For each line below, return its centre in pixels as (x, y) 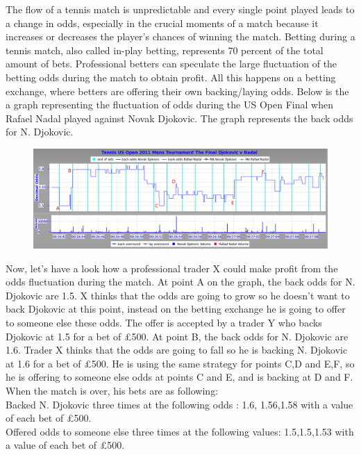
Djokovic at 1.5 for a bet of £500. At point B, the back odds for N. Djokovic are (177, 336)
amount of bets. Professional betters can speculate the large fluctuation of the (171, 64)
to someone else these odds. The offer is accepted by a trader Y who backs (164, 322)
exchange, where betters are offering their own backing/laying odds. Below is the (177, 91)
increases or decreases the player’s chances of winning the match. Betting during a (180, 36)
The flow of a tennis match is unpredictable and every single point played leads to (180, 9)
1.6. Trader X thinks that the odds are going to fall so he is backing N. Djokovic (177, 350)
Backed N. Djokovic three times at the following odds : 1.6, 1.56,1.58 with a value (179, 404)
